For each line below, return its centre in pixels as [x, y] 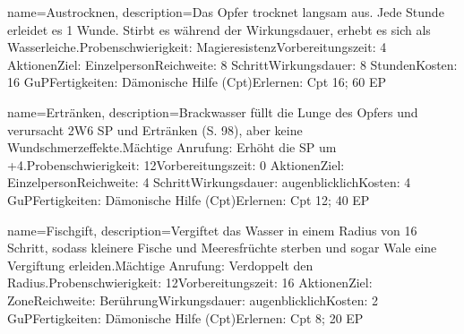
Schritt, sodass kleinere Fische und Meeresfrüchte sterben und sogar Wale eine [222, 248]
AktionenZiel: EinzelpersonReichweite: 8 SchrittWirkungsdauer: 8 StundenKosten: [232, 64]
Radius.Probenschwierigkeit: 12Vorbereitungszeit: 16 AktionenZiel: [190, 283]
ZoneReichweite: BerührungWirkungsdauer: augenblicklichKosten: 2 [193, 300]
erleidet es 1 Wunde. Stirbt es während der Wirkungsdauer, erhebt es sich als [219, 29]
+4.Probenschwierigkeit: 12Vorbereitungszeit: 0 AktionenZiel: [176, 164]
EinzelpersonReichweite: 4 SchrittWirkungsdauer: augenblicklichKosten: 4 [209, 182]
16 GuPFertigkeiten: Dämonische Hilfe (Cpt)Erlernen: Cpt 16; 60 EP [197, 82]
